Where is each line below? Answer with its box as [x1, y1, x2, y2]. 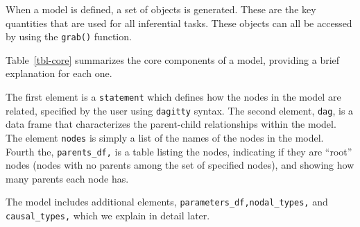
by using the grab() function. [6, 29, 132, 44]
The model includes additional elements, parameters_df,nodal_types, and [6, 194, 328, 209]
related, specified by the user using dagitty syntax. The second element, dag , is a [6, 103, 354, 117]
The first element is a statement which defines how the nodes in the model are [6, 90, 341, 104]
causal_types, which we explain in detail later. [6, 208, 210, 223]
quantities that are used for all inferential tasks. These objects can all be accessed [6, 15, 352, 30]
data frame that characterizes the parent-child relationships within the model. [6, 117, 336, 131]
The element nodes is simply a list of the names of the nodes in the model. [6, 130, 324, 144]
